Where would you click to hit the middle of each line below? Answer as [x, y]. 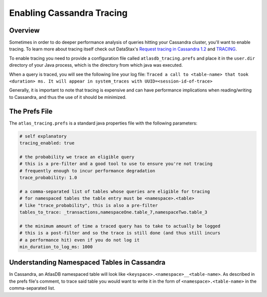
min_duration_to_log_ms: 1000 [56, 247]
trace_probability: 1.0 [48, 178]
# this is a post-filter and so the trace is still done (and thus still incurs [120, 233]
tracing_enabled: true [47, 143]
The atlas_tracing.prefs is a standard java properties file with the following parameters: [103, 123]
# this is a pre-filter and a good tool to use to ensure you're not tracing [116, 164]
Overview [24, 30]
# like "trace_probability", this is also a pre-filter [89, 205]
